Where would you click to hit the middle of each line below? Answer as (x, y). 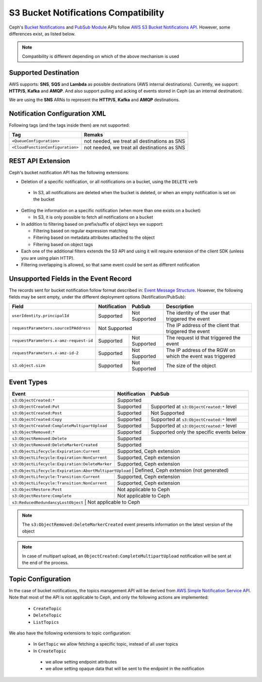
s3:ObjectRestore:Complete (42, 496)
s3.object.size (29, 366)
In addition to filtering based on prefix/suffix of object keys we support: (92, 224)
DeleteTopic (47, 615)
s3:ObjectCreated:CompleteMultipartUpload (59, 425)
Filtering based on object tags (63, 244)
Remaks (94, 134)
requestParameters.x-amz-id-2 (45, 353)
